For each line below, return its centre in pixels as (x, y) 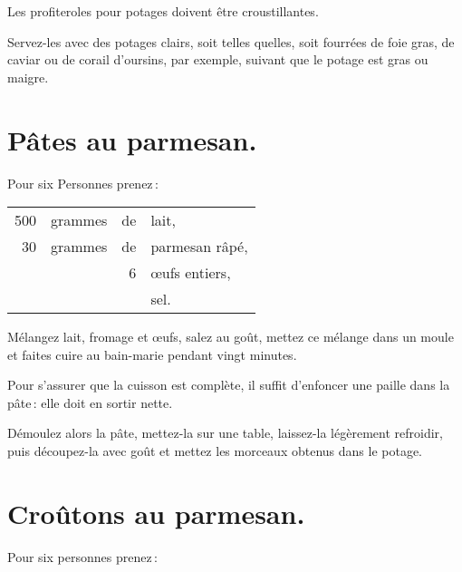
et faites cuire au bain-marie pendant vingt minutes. (152, 354)
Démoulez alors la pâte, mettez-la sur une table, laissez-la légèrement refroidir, (225, 433)
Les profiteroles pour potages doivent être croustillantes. (163, 11)
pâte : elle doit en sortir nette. (90, 402)
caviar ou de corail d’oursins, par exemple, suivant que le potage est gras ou (218, 59)
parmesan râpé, (199, 247)
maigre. (28, 77)
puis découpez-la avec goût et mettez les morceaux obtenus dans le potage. (215, 451)
